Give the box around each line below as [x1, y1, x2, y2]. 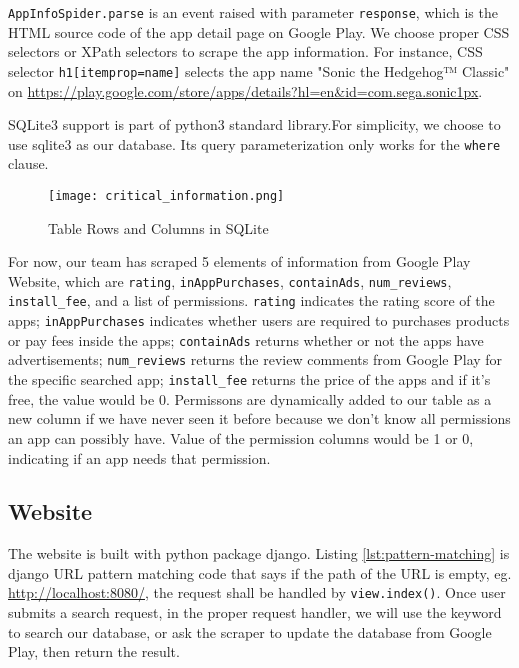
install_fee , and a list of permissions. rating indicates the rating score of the [8, 290, 495, 311]
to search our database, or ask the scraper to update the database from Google [8, 621, 492, 642]
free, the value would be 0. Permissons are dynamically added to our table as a [8, 388, 492, 409]
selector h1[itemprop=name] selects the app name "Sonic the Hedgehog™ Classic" [8, 60, 510, 81]
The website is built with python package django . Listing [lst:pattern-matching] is [8, 543, 510, 564]
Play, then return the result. [8, 641, 180, 662]
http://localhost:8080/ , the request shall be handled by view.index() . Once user [8, 582, 506, 603]
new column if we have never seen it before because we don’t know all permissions [8, 408, 511, 429]
